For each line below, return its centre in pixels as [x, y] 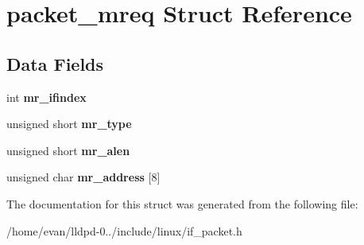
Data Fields [55, 63]
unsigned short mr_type [69, 124]
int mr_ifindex [46, 97]
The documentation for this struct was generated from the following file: [182, 203]
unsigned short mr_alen [68, 150]
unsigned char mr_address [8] [83, 177]
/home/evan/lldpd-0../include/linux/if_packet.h [124, 230]
